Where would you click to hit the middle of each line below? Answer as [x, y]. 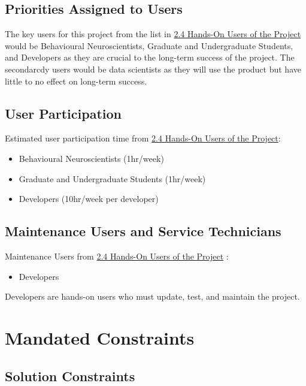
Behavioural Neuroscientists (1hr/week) [91, 158]
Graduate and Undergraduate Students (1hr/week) [112, 178]
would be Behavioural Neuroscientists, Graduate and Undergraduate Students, [149, 45]
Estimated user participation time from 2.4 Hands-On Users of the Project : [143, 138]
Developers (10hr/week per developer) [89, 199]
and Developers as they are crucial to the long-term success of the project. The [150, 57]
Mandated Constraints [100, 337]
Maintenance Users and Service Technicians [143, 231]
